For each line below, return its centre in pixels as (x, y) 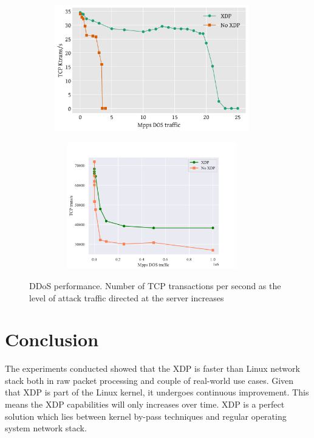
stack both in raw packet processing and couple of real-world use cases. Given (149, 380)
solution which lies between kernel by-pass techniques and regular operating (146, 416)
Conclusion (52, 339)
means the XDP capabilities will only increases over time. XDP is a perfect (145, 404)
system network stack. (46, 428)
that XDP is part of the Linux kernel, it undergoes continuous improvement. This (157, 392)
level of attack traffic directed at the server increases (127, 297)
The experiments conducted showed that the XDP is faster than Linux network (152, 368)
